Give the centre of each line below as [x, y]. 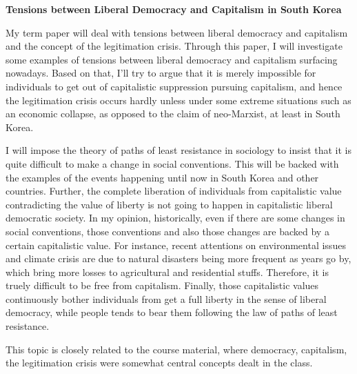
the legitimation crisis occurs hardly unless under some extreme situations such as [178, 100]
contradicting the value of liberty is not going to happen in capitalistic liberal [169, 204]
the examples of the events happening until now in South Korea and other [162, 177]
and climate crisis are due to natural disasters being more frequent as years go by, [178, 258]
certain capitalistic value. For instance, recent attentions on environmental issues [176, 245]
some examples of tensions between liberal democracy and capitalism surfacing [172, 59]
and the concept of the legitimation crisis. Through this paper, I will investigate [174, 46]
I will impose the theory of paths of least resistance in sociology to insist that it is [179, 150]
